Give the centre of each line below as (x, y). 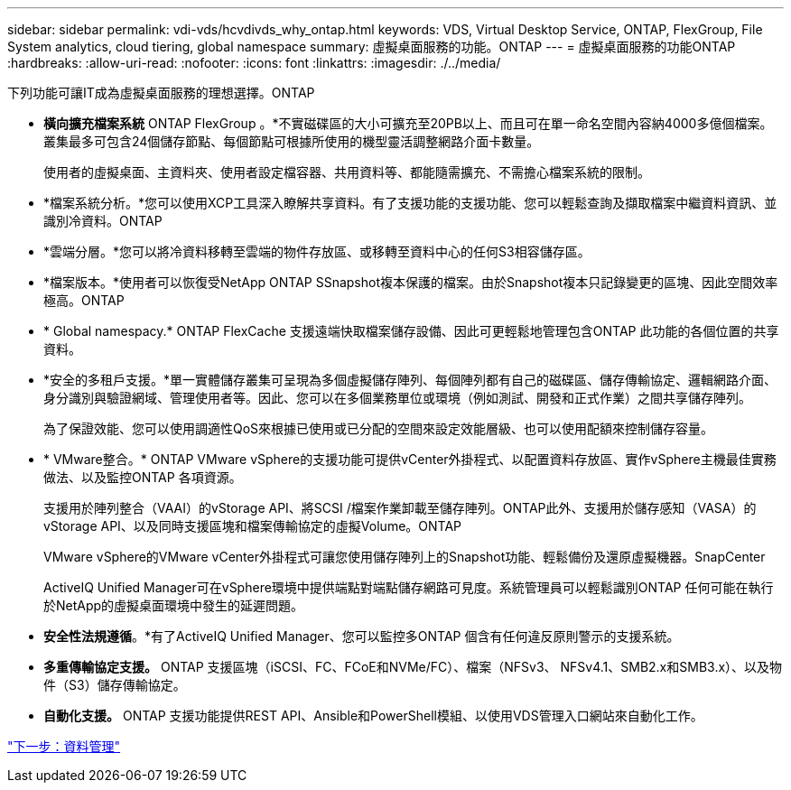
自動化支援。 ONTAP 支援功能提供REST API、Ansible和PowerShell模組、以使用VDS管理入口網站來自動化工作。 (373, 716)
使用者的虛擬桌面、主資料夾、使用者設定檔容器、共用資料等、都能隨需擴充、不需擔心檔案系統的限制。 (347, 172)
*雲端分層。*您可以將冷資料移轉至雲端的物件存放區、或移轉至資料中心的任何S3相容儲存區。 (317, 251)
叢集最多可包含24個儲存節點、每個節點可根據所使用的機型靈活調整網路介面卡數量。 (292, 141)
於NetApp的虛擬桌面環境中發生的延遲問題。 (174, 605)
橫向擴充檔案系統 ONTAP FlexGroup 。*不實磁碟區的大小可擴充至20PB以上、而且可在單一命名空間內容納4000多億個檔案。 (408, 123)
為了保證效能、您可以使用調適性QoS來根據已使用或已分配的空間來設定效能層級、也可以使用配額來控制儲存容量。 (379, 428)
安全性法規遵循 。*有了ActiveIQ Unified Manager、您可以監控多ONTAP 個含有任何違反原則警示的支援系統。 (362, 636)
